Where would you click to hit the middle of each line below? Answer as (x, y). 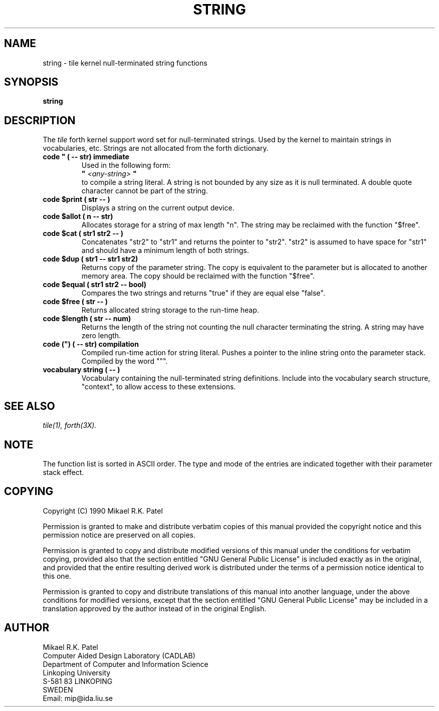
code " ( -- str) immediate (86, 157)
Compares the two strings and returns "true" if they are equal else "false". (203, 293)
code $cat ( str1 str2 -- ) (83, 233)
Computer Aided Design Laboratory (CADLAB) (119, 655)
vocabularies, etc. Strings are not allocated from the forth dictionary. (156, 148)
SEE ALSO (30, 406)
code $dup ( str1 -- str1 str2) (90, 259)
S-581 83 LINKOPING (78, 681)
